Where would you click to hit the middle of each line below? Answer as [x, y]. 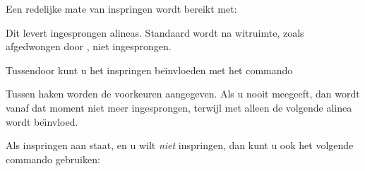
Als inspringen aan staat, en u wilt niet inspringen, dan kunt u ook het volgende [180, 145]
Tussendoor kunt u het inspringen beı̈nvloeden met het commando [149, 70]
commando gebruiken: [53, 159]
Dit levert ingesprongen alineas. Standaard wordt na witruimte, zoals [155, 32]
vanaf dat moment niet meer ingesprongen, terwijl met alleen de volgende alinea [179, 107]
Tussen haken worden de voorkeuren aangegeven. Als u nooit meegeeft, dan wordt [183, 94]
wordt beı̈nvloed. [42, 121]
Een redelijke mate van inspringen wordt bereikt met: [121, 8]
